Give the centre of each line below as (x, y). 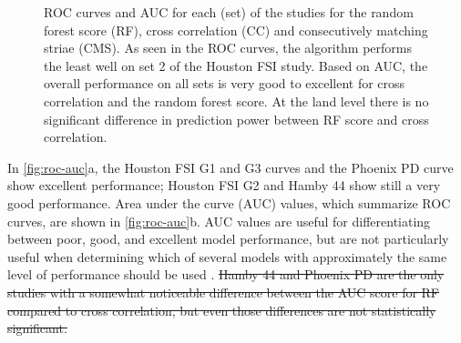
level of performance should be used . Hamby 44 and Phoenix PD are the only (226, 274)
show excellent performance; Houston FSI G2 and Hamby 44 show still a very (224, 185)
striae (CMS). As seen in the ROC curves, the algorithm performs (228, 48)
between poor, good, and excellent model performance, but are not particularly (228, 239)
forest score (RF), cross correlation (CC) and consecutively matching (236, 30)
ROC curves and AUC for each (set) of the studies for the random (229, 12)
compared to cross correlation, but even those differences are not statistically (222, 310)
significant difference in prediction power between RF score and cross (236, 119)
